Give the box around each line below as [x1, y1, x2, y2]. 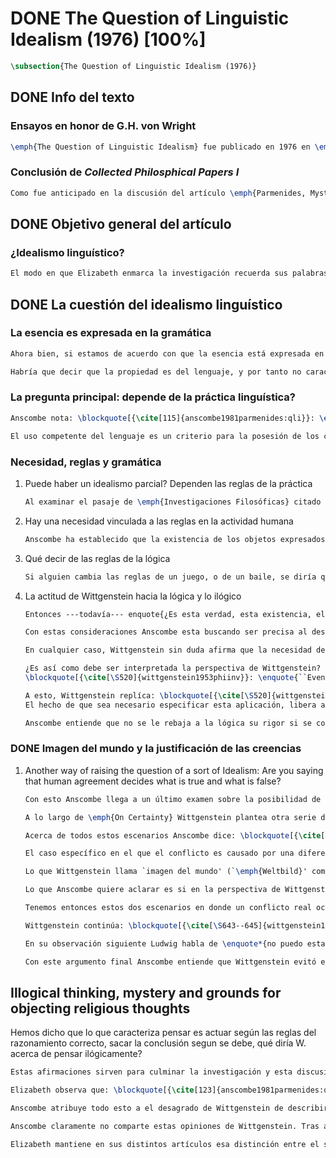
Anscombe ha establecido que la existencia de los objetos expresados [24, 534, 326, 544]
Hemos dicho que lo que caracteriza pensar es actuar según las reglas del [10, 1027, 317, 1039]
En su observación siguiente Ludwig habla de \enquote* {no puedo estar [24, 938, 330, 949]
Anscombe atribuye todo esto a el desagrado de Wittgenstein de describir [10, 1103, 329, 1114]
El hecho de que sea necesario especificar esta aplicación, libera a [24, 700, 326, 710]
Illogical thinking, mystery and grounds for [10, 984, 282, 1001]
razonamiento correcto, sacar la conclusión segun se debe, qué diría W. [10, 1037, 307, 1049]
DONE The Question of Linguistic [10, 7, 290, 30]
